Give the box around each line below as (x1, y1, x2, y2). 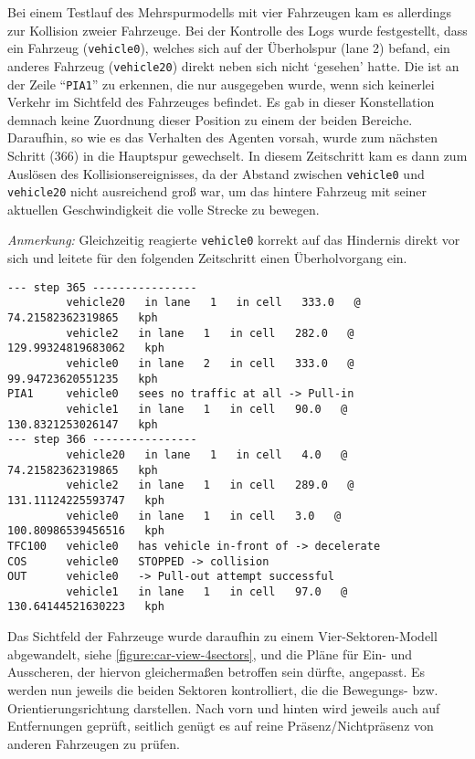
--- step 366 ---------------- (7, 433, 197, 447)
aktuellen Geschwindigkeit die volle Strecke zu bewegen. (7, 199, 320, 218)
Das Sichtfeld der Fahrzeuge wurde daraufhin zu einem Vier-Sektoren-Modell (7, 627, 438, 646)
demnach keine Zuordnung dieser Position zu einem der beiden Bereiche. (7, 110, 413, 129)
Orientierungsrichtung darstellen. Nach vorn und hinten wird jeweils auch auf (7, 698, 440, 717)
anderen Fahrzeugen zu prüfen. (7, 733, 180, 753)
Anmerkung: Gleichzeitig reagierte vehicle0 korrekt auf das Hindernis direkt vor (7, 230, 460, 249)
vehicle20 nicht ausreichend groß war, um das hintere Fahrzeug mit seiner (7, 182, 427, 201)
